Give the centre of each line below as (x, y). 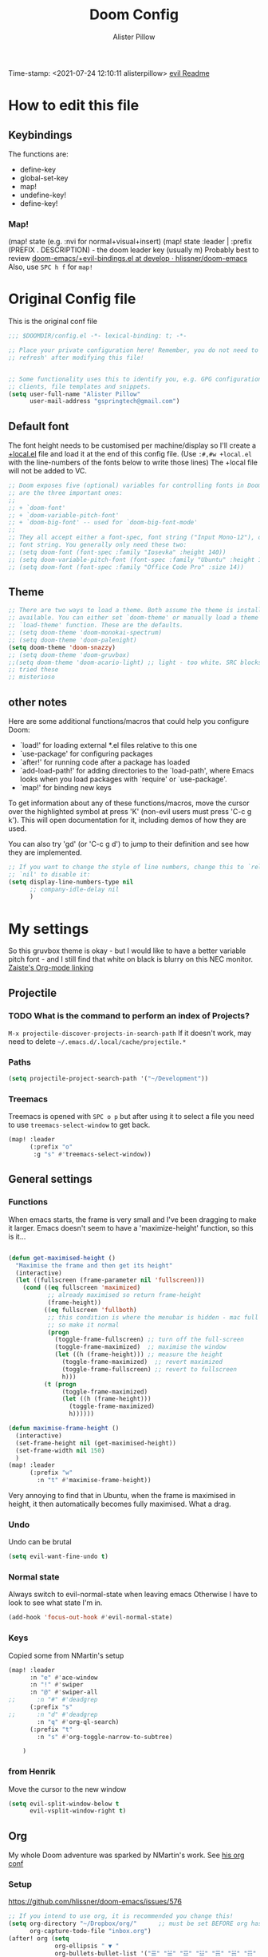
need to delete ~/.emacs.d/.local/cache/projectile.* (97, 1041)
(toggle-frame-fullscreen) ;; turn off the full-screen (150, 1340)
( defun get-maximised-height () (62, 1258)
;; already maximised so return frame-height (124, 1295)
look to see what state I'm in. (55, 1603)
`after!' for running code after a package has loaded (105, 762)
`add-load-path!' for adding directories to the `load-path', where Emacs (137, 770)
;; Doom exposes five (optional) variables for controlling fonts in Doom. (137, 486)
